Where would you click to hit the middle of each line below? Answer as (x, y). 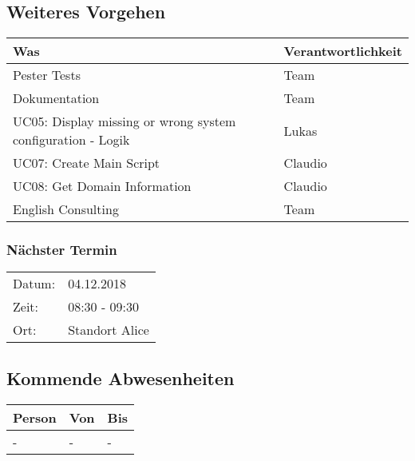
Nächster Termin (62, 250)
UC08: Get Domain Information (102, 186)
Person (35, 417)
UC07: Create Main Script (87, 163)
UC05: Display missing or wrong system (125, 121)
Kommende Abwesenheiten (121, 378)
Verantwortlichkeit (343, 51)
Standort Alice (109, 330)
